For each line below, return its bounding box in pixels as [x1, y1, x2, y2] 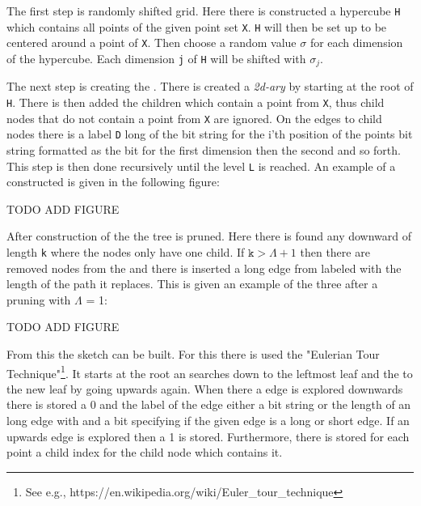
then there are [300, 244, 370, 261]
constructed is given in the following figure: [6, 173, 220, 190]
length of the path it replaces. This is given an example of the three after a [6, 275, 378, 292]
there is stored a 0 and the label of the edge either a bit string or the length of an [6, 396, 411, 413]
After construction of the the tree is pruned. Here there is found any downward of [6, 227, 412, 244]
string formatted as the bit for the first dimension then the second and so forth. [6, 141, 401, 158]
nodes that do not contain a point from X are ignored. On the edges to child [6, 109, 382, 126]
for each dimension [309, 34, 403, 51]
